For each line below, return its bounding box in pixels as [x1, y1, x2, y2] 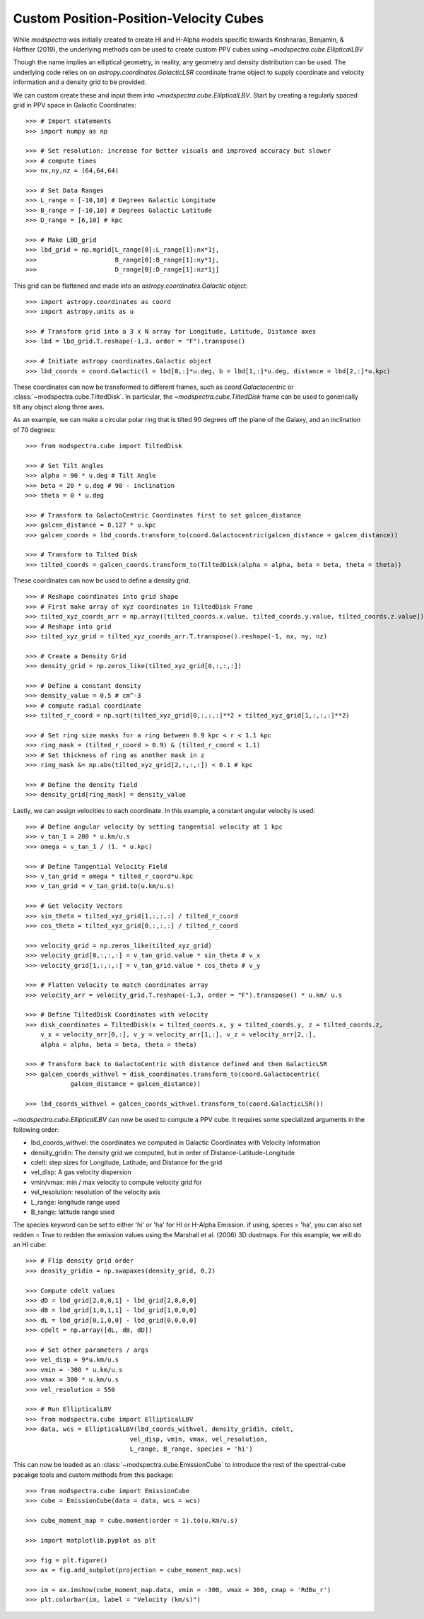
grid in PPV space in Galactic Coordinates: [13, 100, 137, 109]
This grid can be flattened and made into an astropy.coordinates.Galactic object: [13, 281, 249, 290]
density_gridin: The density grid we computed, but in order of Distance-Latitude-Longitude [30, 1148, 295, 1157]
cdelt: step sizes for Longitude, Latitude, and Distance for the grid [30, 1158, 223, 1167]
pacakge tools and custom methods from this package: [13, 1471, 174, 1479]
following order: [13, 1125, 59, 1134]
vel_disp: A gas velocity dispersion [30, 1168, 132, 1176]
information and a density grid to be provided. [13, 78, 147, 86]
